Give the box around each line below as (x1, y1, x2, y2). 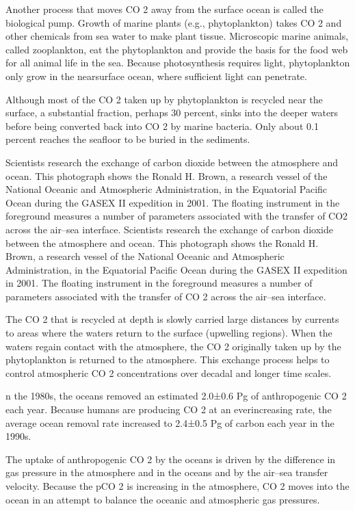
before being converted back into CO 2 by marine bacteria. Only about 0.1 (5, 118, 319, 133)
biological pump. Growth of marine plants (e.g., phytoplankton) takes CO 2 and (5, 15, 342, 29)
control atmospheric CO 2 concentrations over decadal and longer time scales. (5, 365, 332, 380)
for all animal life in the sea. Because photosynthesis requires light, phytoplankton (5, 55, 350, 70)
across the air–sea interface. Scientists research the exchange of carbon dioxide (5, 222, 333, 236)
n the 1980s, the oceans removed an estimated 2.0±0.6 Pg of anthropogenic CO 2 (5, 389, 347, 403)
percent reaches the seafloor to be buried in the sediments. (5, 132, 250, 146)
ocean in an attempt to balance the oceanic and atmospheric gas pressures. (5, 492, 320, 506)
